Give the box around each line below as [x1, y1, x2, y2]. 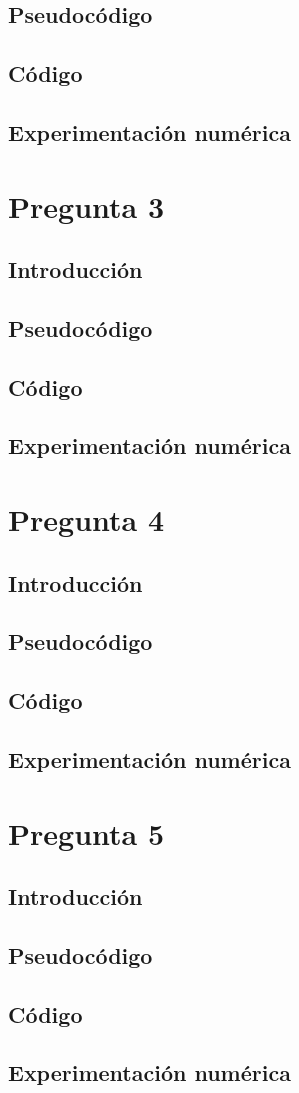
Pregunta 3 [8, 185, 165, 226]
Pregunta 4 [8, 499, 165, 540]
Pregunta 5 [8, 812, 165, 853]
